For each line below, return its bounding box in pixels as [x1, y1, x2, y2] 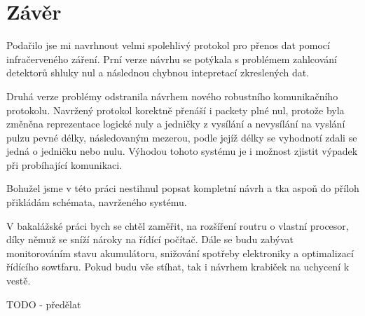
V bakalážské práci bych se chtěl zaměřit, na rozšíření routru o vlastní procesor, [6, 218, 349, 233]
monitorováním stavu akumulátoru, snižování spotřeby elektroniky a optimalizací [6, 245, 354, 260]
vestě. [6, 273, 31, 288]
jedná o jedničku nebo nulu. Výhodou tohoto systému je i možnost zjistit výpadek [6, 144, 358, 158]
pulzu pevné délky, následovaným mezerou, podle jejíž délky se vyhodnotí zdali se [6, 130, 357, 144]
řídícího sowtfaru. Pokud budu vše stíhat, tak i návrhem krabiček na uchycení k [6, 259, 350, 274]
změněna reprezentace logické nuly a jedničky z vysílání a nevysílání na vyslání [6, 116, 345, 131]
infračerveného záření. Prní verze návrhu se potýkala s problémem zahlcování [6, 51, 337, 66]
